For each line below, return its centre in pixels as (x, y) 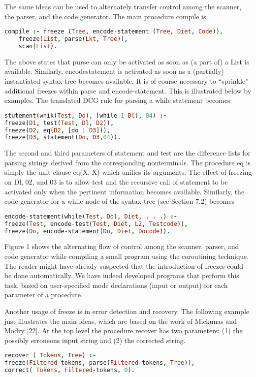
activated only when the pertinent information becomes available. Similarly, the (125, 191)
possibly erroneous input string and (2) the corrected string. (95, 340)
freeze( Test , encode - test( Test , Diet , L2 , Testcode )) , (96, 224)
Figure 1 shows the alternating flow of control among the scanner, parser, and (122, 246)
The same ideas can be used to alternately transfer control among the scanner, (123, 6)
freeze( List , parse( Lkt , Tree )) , (73, 39)
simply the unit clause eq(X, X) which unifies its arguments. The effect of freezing (128, 172)
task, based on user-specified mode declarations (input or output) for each (116, 285)
